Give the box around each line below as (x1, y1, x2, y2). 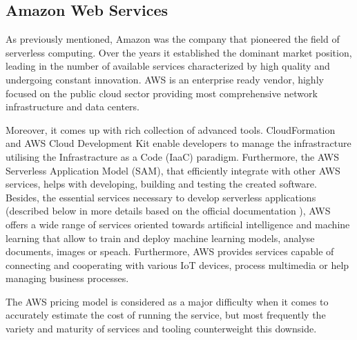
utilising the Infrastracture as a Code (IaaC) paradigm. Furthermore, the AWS (6, 149, 339, 163)
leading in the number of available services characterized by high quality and (6, 59, 330, 73)
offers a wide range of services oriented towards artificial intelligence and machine (6, 217, 350, 231)
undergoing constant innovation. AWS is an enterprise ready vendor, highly (6, 72, 324, 86)
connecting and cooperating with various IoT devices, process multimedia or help (6, 257, 349, 272)
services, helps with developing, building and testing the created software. (6, 177, 317, 191)
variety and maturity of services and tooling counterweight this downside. (6, 321, 317, 336)
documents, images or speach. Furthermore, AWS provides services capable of (6, 244, 334, 259)
